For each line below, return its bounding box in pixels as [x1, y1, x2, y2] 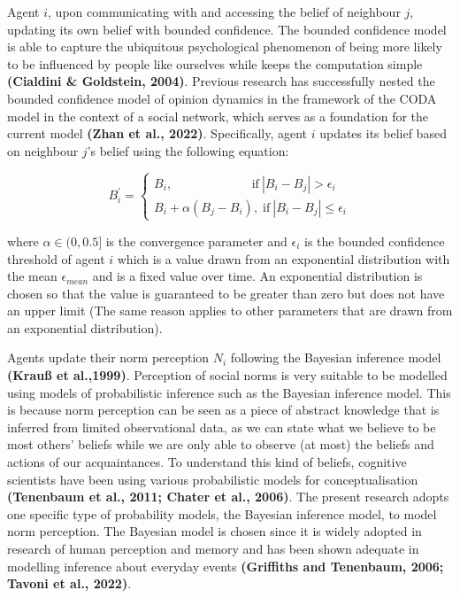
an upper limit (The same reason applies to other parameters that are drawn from [7, 301, 453, 320]
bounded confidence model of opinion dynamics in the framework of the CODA [7, 89, 437, 107]
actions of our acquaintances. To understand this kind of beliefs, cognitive [7, 453, 407, 471]
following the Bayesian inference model [230, 348, 441, 367]
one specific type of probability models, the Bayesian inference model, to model [7, 504, 437, 523]
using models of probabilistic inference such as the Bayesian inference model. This [7, 383, 451, 401]
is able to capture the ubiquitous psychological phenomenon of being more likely [7, 37, 442, 56]
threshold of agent [7, 249, 105, 268]
